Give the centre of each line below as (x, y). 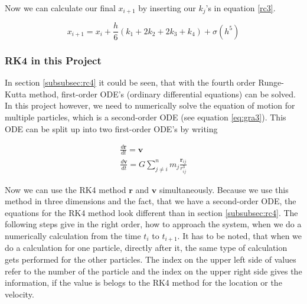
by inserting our (167, 8)
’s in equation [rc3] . (241, 8)
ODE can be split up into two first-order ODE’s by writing (111, 128)
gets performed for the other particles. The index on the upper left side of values (151, 259)
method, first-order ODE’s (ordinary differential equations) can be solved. (162, 94)
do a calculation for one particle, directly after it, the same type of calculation (146, 248)
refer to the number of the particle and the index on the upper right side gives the (153, 271)
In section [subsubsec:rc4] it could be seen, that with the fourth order (130, 82)
